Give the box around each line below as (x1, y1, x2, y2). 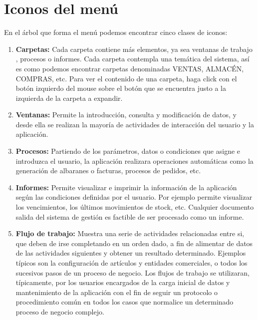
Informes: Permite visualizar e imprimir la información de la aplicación (15, 182, 237, 192)
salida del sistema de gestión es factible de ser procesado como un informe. (15, 211, 244, 222)
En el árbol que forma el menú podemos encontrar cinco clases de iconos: (4, 27, 228, 37)
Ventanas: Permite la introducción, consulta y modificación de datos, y (15, 109, 237, 120)
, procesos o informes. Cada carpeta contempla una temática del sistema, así (15, 53, 250, 64)
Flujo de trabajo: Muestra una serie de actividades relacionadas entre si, (15, 228, 245, 239)
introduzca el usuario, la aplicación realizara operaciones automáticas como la (15, 155, 254, 166)
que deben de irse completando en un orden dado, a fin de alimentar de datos (15, 238, 253, 248)
